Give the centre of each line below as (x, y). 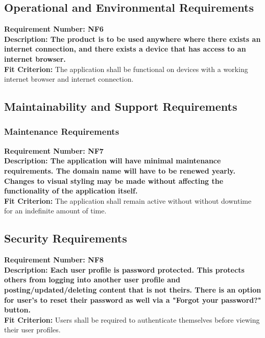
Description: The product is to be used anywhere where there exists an (132, 39)
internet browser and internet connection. (69, 79)
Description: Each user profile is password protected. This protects (124, 269)
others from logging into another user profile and (92, 280)
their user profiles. (32, 330)
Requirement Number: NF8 (54, 260)
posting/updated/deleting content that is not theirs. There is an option (133, 289)
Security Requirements (66, 238)
